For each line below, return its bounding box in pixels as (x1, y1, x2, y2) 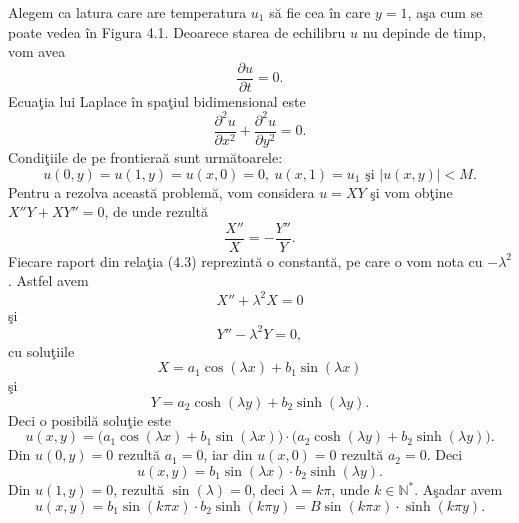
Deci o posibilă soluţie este (8, 409, 171, 430)
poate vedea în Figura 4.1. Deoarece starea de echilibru (8, 21, 346, 42)
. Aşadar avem (414, 479, 503, 499)
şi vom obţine (370, 181, 453, 202)
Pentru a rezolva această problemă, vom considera (8, 181, 315, 202)
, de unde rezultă (104, 201, 209, 222)
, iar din (203, 444, 253, 465)
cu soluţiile (8, 340, 75, 361)
